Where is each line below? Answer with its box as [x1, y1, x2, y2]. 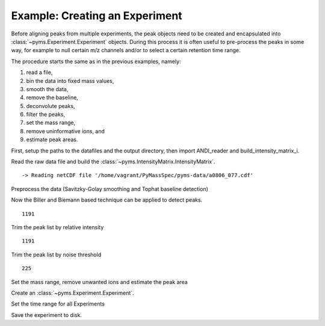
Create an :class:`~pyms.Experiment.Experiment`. [11, 289, 135, 297]
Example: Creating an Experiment [11, 9, 183, 22]
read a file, [26, 69, 53, 76]
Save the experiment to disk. [11, 311, 82, 318]
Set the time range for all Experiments [11, 300, 105, 307]
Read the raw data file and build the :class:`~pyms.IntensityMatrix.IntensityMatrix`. [11, 158, 215, 165]
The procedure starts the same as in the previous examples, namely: [11, 58, 181, 65]
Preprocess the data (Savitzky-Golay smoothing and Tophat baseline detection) [11, 185, 209, 192]
